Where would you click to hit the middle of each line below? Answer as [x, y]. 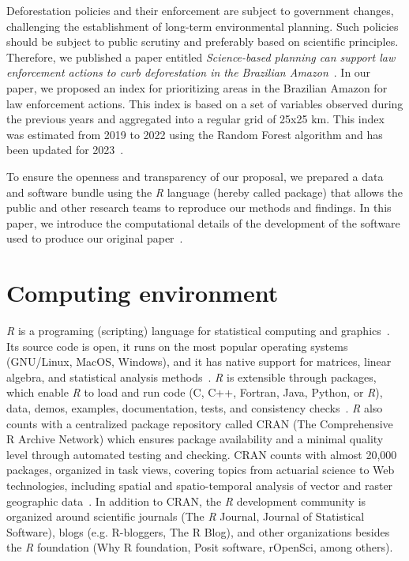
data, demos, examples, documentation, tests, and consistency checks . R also [195, 408]
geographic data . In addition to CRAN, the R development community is [186, 501]
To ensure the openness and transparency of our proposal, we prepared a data [195, 176]
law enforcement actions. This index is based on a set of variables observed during [205, 103]
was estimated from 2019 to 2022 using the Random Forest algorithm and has [195, 134]
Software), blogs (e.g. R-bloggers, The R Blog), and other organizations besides [198, 531]
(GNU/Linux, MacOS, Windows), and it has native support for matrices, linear [199, 361]
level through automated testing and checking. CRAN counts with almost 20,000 [202, 454]
